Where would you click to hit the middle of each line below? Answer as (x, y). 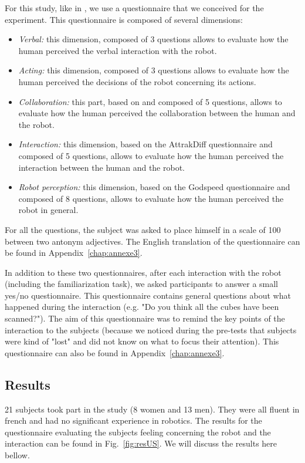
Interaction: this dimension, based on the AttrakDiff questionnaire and (145, 144)
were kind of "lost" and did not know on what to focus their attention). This (142, 341)
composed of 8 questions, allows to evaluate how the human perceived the (151, 198)
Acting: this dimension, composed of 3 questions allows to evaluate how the (154, 70)
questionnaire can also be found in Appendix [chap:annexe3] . (115, 352)
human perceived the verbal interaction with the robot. (118, 50)
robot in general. (48, 210)
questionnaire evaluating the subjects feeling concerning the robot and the (138, 432)
